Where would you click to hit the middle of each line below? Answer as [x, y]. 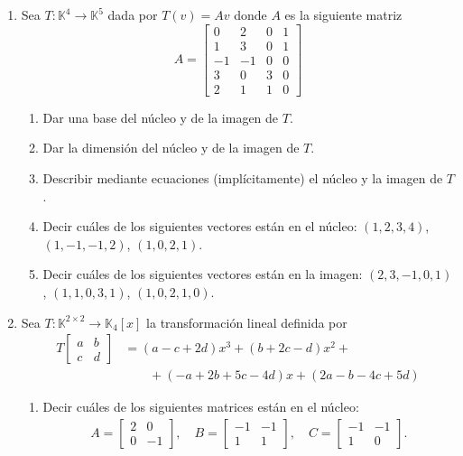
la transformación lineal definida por [247, 322]
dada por [133, 14]
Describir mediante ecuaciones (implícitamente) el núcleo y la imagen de [243, 177]
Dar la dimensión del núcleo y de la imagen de [171, 148]
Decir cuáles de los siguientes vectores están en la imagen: [203, 274]
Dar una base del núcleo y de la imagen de [161, 117]
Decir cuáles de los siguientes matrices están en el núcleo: [201, 407]
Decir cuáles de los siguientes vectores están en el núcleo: [200, 226]
